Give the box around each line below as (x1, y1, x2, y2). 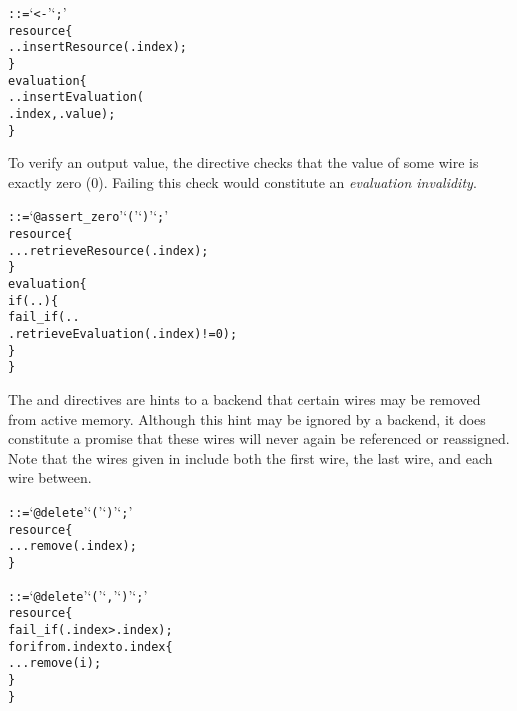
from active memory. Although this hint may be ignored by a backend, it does (8, 408, 486, 429)
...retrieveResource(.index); (8, 243, 209, 258)
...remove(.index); (8, 539, 137, 554)
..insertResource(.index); (8, 40, 187, 55)
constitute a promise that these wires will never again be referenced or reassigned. (8, 428, 510, 449)
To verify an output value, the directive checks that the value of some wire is (8, 152, 479, 173)
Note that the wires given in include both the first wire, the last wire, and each (8, 447, 493, 468)
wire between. (8, 467, 92, 488)
